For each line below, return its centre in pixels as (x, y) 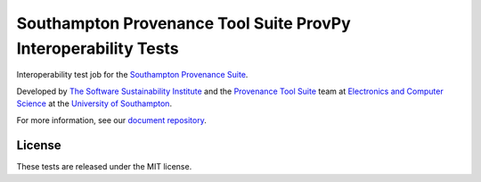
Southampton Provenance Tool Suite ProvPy (183, 23)
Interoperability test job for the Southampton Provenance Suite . (132, 75)
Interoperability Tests (98, 48)
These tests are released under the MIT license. (104, 167)
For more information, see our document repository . (111, 120)
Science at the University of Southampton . (94, 103)
